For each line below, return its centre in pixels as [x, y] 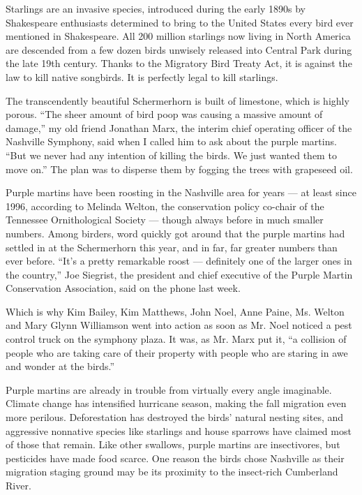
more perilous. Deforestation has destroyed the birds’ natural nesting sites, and [175, 417]
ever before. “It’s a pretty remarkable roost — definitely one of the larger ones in [179, 261]
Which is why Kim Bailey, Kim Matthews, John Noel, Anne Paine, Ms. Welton [175, 311]
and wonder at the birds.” [60, 366]
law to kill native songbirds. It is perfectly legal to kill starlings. [142, 76]
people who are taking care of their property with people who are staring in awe [177, 352]
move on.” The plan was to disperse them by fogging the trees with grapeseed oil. [179, 169]
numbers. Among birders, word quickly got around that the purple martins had [175, 233]
